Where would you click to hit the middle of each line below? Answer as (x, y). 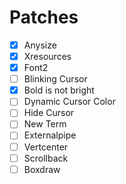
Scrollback (46, 158)
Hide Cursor (49, 113)
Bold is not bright (59, 90)
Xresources (47, 56)
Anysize (40, 45)
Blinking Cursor (55, 79)
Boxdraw (42, 169)
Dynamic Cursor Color (69, 102)
